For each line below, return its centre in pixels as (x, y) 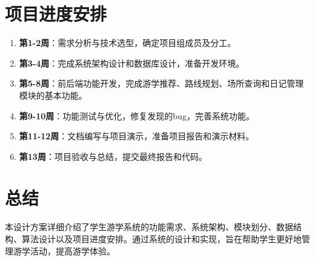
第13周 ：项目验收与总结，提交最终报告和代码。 (113, 156)
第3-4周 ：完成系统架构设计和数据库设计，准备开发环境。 (132, 63)
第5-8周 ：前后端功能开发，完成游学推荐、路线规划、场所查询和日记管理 (161, 83)
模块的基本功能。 (53, 95)
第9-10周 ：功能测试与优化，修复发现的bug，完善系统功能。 (137, 115)
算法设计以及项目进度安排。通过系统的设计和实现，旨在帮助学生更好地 (161, 239)
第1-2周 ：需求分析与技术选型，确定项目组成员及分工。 (128, 43)
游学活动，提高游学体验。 (64, 250)
